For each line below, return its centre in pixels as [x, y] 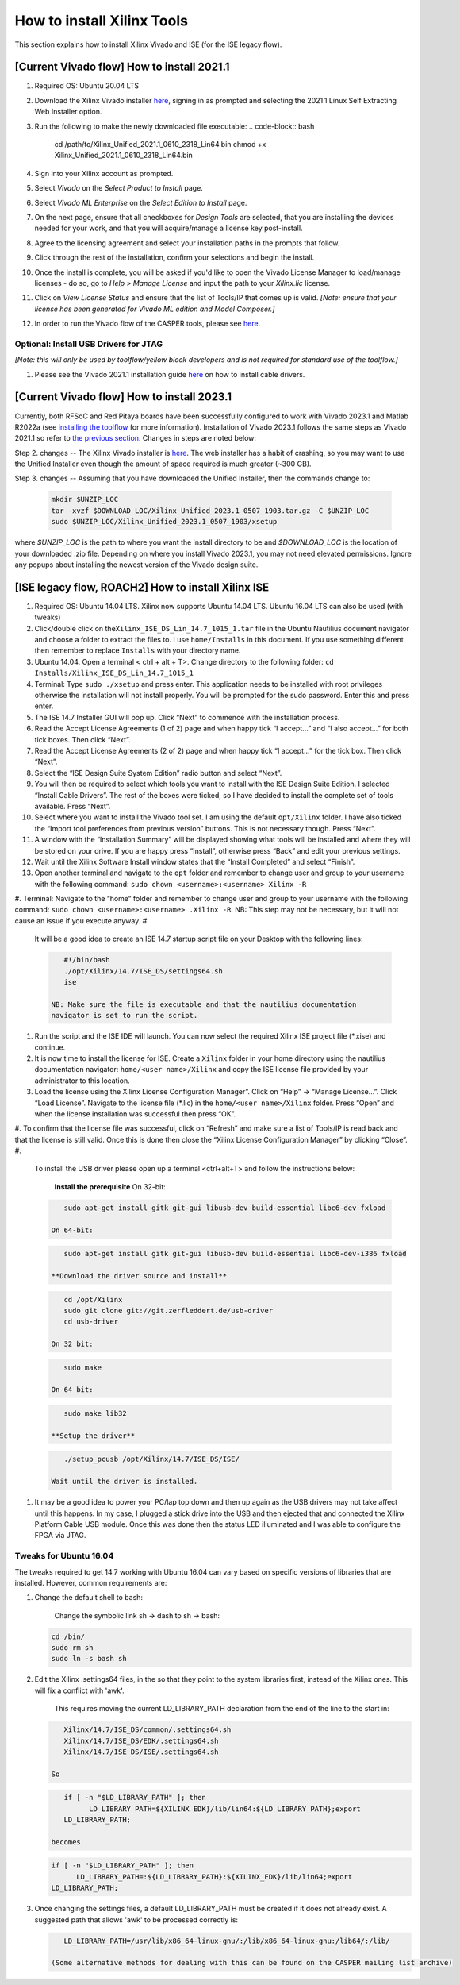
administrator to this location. [82, 1081]
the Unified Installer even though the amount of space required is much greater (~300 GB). [163, 464]
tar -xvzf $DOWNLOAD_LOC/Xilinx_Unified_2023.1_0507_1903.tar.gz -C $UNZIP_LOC [210, 511]
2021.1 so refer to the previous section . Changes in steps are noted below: [136, 438]
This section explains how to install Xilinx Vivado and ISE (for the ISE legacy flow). [148, 44]
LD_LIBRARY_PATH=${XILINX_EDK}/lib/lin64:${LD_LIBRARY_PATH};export [224, 1809]
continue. [50, 1047]
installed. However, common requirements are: [91, 1582]
